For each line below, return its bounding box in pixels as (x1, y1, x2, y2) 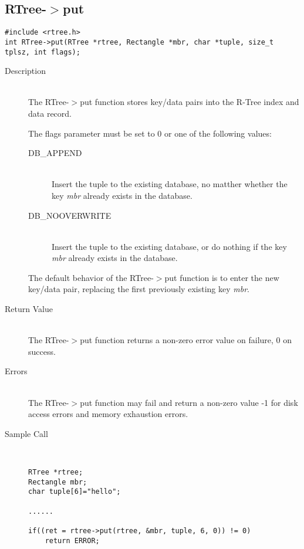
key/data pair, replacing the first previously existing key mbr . (28, 283, 249, 295)
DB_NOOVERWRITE (28, 209, 112, 221)
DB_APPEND (28, 147, 82, 159)
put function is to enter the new (164, 271, 279, 283)
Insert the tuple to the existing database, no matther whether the (52, 178, 288, 190)
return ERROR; (45, 536, 100, 545)
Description (5, 65, 46, 77)
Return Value (5, 303, 53, 315)
